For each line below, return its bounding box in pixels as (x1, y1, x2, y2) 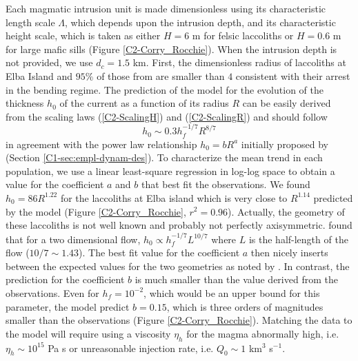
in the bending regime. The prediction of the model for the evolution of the (6, 82, 324, 96)
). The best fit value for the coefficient (79, 245, 240, 260)
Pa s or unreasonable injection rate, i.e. (48, 340, 214, 355)
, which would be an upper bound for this (143, 285, 320, 300)
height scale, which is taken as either (6, 28, 161, 43)
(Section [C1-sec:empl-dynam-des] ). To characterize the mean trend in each (6, 150, 323, 165)
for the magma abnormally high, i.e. (186, 326, 339, 340)
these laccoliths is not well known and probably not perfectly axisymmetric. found (6, 218, 352, 232)
